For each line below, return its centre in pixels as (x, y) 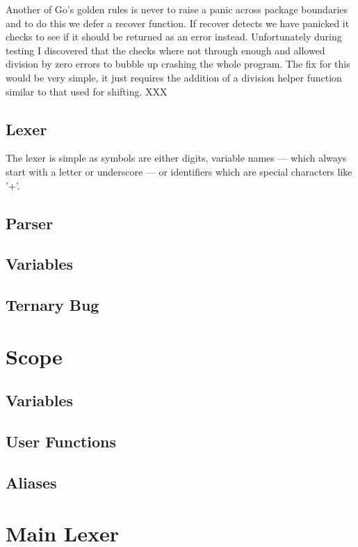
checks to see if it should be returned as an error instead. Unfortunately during (174, 37)
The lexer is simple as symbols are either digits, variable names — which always (176, 158)
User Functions (61, 441)
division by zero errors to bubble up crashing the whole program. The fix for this (178, 64)
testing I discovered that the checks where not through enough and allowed (165, 50)
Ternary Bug (52, 305)
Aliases (31, 482)
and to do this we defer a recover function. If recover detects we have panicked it (178, 23)
